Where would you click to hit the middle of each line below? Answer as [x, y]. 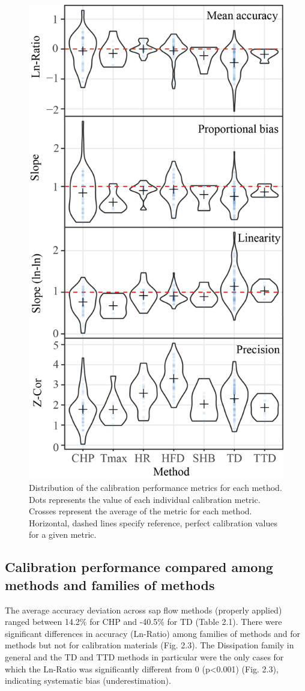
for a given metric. [63, 534]
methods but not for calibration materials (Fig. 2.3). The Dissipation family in [149, 645]
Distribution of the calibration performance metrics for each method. [156, 487]
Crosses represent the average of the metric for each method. [140, 511]
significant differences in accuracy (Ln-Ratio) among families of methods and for [152, 633]
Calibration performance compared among [139, 567]
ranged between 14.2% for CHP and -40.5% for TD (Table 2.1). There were [143, 622]
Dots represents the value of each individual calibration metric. [145, 499]
